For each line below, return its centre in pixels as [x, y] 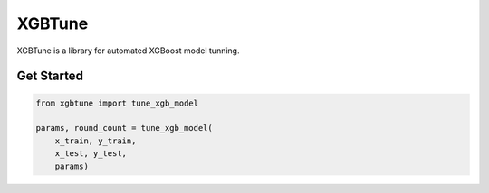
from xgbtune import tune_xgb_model [117, 103]
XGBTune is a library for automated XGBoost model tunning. [128, 51]
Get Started [50, 76]
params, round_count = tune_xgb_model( [124, 128]
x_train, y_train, [96, 141]
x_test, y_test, [91, 154]
